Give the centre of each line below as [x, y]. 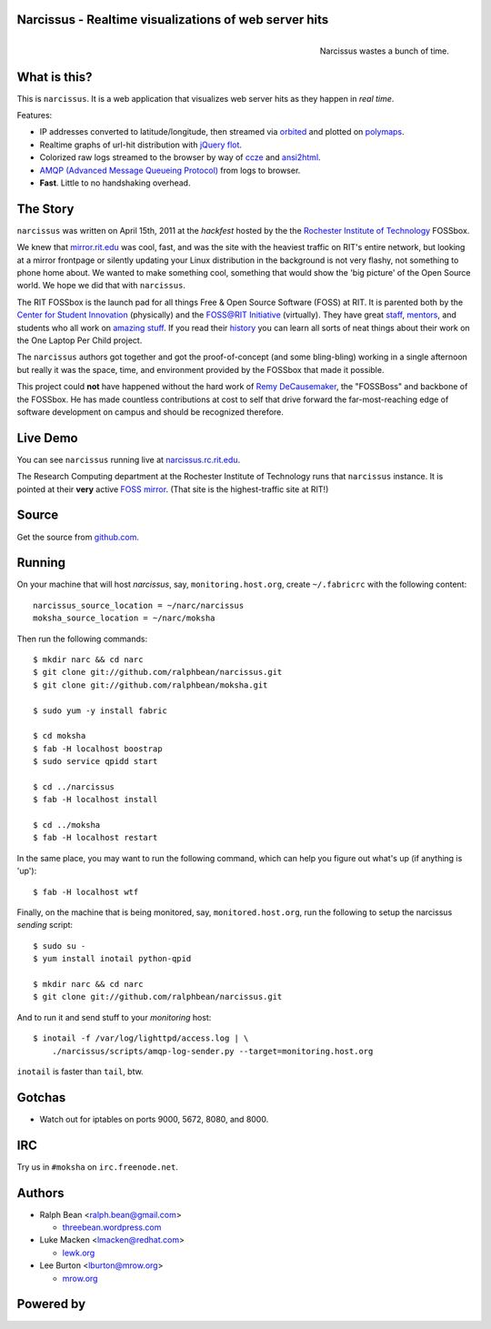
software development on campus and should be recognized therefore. [150, 412]
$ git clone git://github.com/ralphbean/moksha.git [150, 685]
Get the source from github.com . [78, 537]
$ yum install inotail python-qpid [112, 959]
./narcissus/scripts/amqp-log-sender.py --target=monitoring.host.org [212, 1051]
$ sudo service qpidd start [95, 761]
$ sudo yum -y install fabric [100, 710]
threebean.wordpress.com [112, 1227]
